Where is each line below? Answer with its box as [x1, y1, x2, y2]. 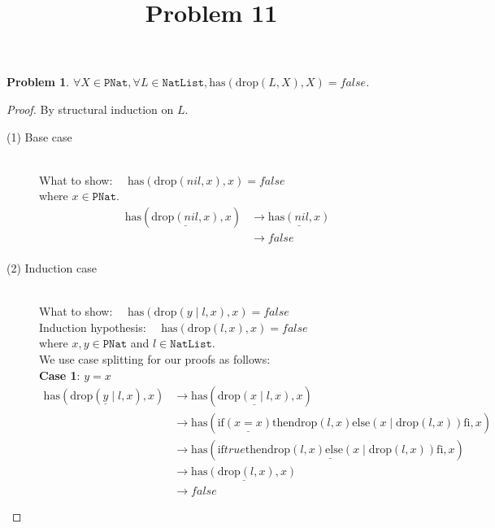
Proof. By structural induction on [7, 100, 174, 117]
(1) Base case [7, 128, 72, 145]
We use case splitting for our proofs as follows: [39, 351, 271, 367]
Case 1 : [39, 366, 80, 383]
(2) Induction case [7, 260, 97, 277]
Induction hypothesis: [39, 318, 146, 335]
